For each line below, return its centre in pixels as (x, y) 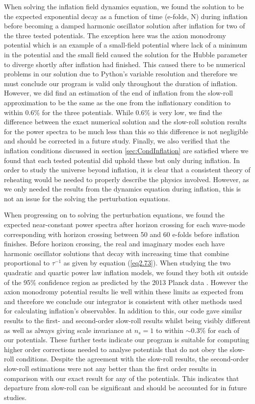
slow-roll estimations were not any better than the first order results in (110, 368)
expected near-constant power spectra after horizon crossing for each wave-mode (125, 225)
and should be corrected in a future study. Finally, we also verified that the (117, 141)
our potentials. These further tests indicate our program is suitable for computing (127, 340)
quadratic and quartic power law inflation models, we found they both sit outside (126, 273)
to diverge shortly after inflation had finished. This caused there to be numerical (125, 64)
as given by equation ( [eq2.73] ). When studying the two (147, 263)
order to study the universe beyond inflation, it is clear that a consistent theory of (127, 170)
